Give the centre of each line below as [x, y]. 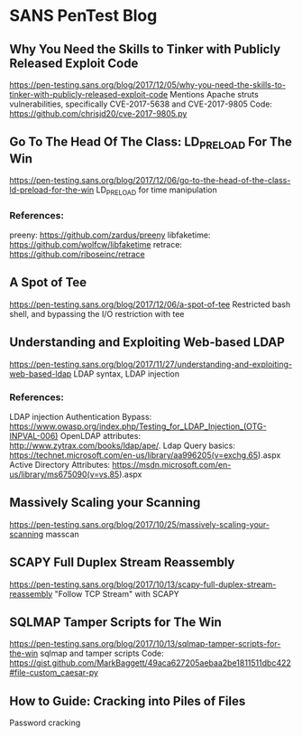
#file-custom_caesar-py [54, 673]
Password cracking [45, 723]
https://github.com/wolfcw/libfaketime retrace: [96, 245]
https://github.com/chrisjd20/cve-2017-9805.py [98, 113]
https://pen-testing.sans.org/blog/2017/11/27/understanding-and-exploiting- [151, 364]
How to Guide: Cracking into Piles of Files [128, 701]
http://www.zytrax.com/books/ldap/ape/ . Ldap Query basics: [123, 446]
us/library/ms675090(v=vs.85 [64, 474]
